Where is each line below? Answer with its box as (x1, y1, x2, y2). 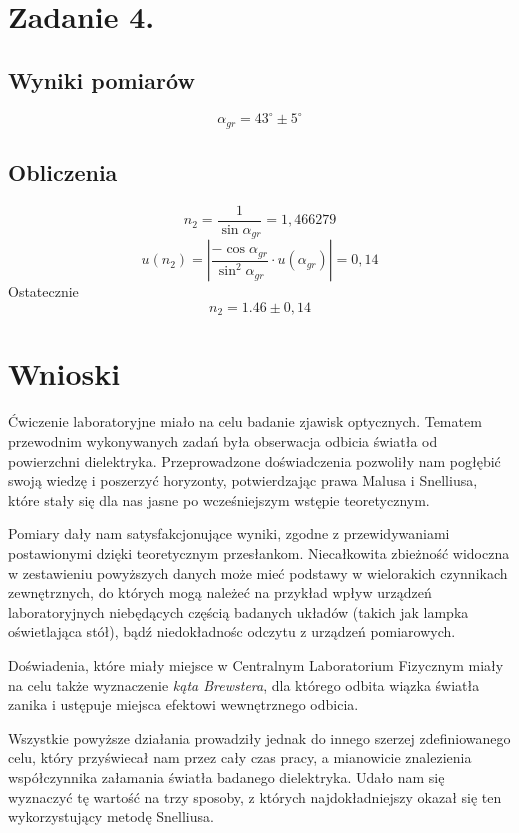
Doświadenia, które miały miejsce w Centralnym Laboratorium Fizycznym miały (8, 654, 504, 675)
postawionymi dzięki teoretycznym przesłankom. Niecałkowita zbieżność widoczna (8, 542, 510, 563)
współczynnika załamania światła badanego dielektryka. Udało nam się (8, 766, 445, 787)
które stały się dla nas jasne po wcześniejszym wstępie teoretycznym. (8, 489, 430, 510)
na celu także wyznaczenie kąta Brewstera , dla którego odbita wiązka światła (8, 674, 480, 695)
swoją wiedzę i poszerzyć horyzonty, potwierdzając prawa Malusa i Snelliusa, (8, 470, 478, 491)
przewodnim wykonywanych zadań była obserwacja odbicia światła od (8, 431, 438, 452)
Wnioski (8, 353, 121, 394)
